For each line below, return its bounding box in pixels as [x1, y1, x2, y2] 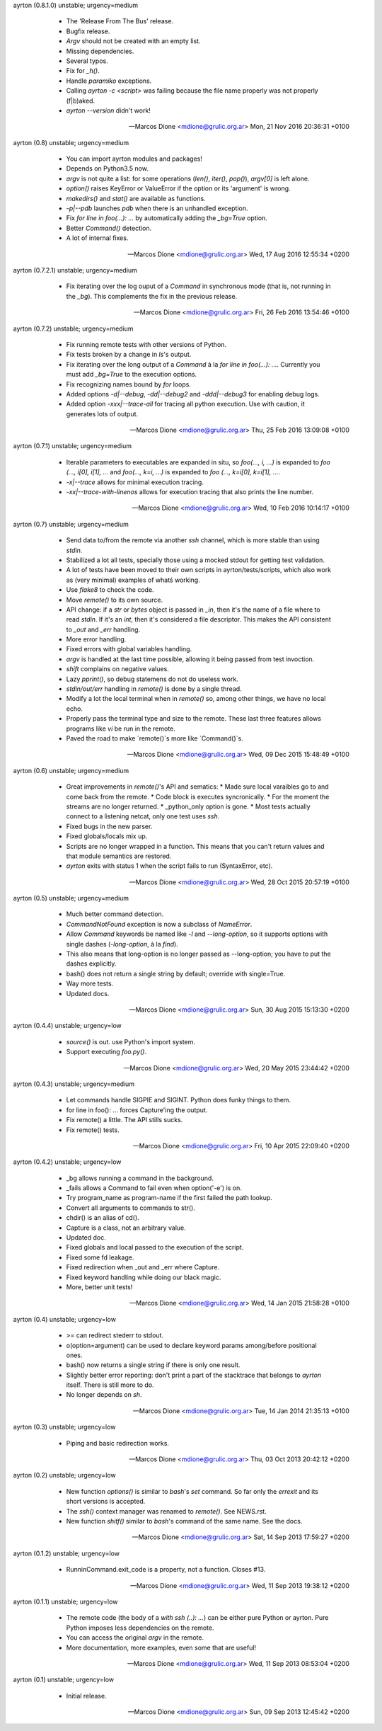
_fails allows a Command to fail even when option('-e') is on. [66, 1184, 242, 1192]
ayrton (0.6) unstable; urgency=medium [13, 766, 129, 775]
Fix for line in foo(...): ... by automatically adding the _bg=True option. [66, 214, 268, 222]
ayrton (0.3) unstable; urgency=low [13, 1423, 116, 1432]
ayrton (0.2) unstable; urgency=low [13, 1471, 116, 1480]
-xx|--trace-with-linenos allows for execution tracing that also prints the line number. [66, 488, 314, 496]
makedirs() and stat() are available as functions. [66, 194, 206, 202]
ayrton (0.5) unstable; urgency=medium [13, 894, 129, 903]
